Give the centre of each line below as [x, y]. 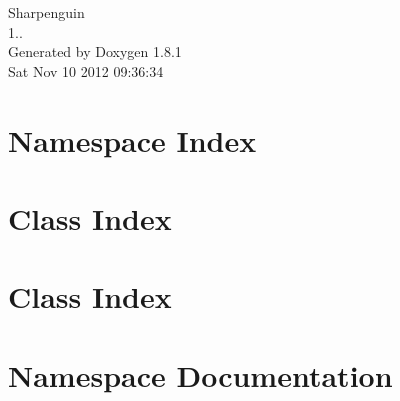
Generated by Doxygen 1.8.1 [95, 51]
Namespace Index [132, 139]
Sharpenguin [46, 12]
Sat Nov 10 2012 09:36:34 [86, 70]
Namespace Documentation [200, 374]
